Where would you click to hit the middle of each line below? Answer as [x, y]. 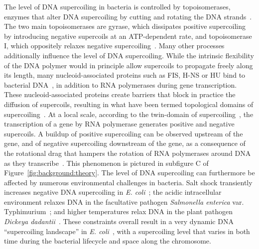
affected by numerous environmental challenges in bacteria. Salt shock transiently [128, 182]
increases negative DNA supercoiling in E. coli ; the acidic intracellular [113, 192]
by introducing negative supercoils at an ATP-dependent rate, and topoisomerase [128, 36]
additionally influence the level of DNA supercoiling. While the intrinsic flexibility [129, 55]
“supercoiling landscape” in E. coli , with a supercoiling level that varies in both [127, 231]
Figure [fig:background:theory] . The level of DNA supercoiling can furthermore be [129, 173]
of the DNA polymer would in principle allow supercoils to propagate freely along [129, 65]
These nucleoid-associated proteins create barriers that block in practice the [120, 94]
